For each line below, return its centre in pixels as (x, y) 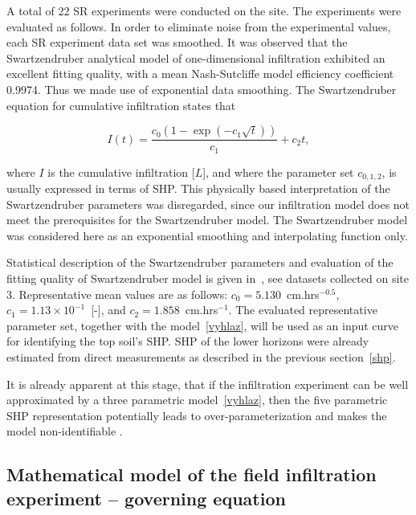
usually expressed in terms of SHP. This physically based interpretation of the (198, 188)
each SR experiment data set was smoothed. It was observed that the (177, 42)
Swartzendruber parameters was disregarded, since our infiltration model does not (208, 204)
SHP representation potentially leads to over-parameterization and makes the (197, 415)
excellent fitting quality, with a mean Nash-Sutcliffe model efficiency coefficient (200, 74)
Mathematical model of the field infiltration (192, 474)
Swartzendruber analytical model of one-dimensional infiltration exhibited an (196, 57)
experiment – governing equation (146, 498)
